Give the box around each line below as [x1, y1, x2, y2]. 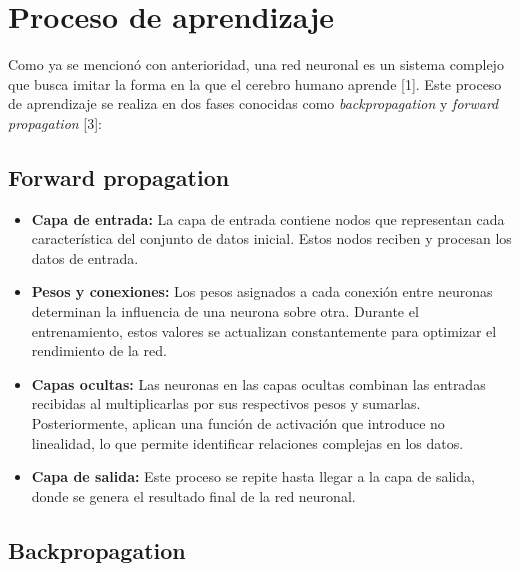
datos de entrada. [31, 247, 139, 268]
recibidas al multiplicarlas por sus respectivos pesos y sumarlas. [31, 393, 421, 414]
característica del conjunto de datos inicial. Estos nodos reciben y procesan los [31, 228, 512, 249]
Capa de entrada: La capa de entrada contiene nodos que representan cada [31, 208, 505, 229]
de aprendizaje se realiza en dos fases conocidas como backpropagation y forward [8, 93, 499, 114]
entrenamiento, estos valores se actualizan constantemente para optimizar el [31, 320, 497, 341]
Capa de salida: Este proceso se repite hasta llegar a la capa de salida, [31, 466, 475, 487]
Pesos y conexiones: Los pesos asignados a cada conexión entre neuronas [31, 281, 493, 302]
